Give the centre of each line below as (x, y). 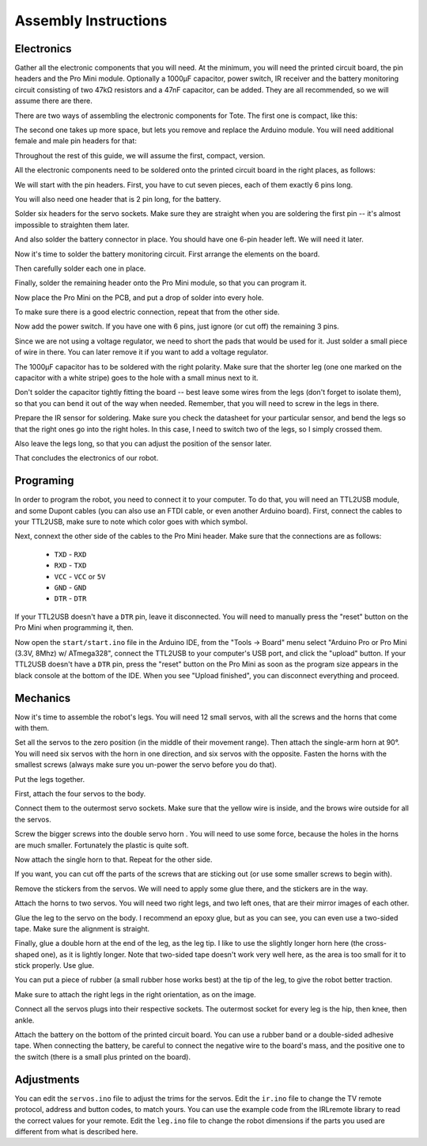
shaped (27, 954)
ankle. (25, 1020)
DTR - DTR (70, 598)
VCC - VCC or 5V (80, 576)
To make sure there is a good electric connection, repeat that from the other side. (147, 312)
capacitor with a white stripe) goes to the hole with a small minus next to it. (136, 378)
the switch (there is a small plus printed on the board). (103, 1057)
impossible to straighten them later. (72, 225)
